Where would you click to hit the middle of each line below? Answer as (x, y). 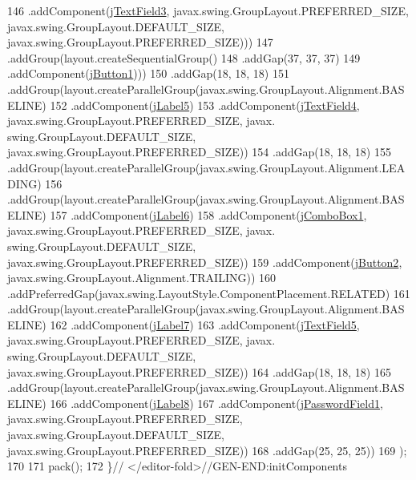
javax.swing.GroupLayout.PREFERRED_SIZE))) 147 (140, 42)
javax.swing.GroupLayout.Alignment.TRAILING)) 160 (141, 278)
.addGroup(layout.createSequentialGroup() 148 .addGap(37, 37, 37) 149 (184, 57)
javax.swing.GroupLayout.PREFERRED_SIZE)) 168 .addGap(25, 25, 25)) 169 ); (207, 450)
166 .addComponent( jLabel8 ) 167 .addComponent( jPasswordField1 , (216, 403)
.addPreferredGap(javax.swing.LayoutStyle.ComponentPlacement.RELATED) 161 (209, 293)
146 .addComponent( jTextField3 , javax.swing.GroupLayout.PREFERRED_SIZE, (208, 10)
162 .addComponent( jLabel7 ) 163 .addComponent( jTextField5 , (205, 324)
